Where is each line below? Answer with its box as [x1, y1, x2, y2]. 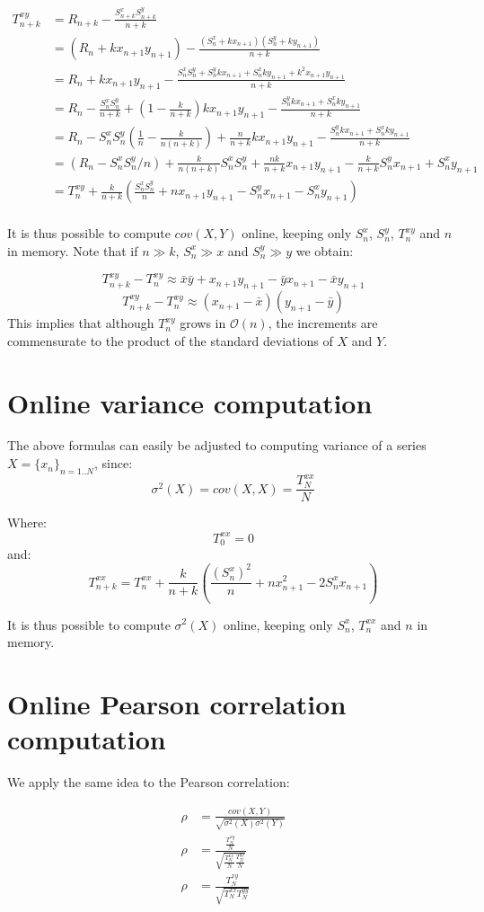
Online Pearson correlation [7, 685, 347, 722]
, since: [94, 454, 133, 473]
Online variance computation [7, 384, 373, 421]
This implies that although [7, 314, 154, 332]
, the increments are [268, 314, 378, 332]
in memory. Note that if [7, 241, 138, 260]
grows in [180, 314, 226, 332]
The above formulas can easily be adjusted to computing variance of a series [7, 436, 427, 455]
